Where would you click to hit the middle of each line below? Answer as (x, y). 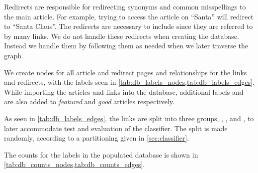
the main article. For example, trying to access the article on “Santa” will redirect (129, 16)
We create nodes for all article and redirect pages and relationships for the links (126, 72)
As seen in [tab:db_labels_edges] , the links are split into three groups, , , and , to (129, 118)
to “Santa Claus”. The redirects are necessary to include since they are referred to (129, 26)
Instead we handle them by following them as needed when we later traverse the (126, 46)
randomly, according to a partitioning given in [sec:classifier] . (97, 138)
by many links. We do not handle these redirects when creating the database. (122, 36)
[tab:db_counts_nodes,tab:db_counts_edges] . (75, 164)
